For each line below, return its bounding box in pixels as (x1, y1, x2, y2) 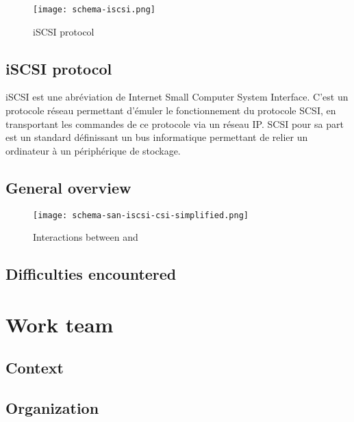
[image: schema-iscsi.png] (33, 5, 155, 14)
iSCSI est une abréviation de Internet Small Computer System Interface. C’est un (5, 90, 349, 104)
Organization (5, 397, 99, 419)
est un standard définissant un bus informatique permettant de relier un (5, 130, 308, 144)
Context (5, 357, 64, 378)
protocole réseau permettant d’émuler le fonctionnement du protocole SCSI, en (5, 103, 336, 118)
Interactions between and (33, 230, 138, 244)
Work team (5, 310, 114, 338)
